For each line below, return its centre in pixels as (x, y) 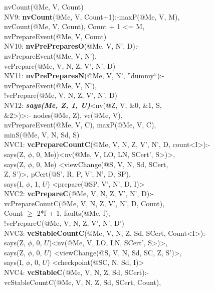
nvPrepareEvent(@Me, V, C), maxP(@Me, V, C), (80, 125)
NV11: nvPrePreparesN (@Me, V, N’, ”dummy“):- (84, 76)
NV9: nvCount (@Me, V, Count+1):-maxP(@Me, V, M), (92, 16)
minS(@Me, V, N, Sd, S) (42, 134)
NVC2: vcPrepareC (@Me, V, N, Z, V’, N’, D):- (79, 193)
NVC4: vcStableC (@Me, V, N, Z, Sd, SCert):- (77, 272)
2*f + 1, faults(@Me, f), (73, 213)
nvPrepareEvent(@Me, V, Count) (55, 36)
